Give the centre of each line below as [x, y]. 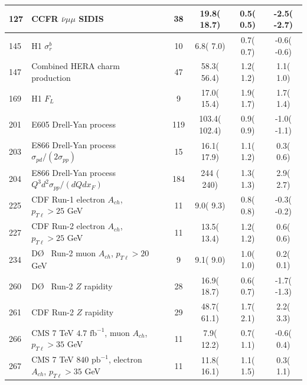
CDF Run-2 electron [68, 226]
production [51, 77]
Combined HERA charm [76, 66]
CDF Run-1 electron [68, 199]
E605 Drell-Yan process [74, 124]
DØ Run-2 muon [64, 253]
